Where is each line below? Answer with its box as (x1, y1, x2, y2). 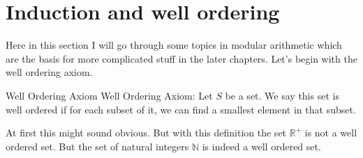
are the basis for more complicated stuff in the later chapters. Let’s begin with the (6, 51, 357, 65)
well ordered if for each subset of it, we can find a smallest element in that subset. (6, 102, 356, 116)
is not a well (304, 125, 357, 140)
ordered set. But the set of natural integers (6, 139, 189, 153)
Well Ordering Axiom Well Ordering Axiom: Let (6, 88, 213, 102)
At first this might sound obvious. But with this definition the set (6, 125, 287, 140)
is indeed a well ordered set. (202, 139, 321, 153)
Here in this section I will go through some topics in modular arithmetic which (6, 38, 342, 52)
